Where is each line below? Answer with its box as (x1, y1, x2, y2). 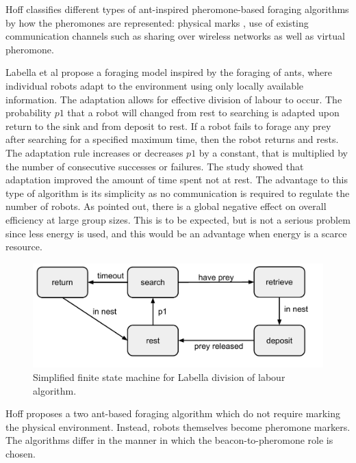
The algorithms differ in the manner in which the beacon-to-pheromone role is (5, 433, 333, 447)
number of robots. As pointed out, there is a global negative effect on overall (5, 199, 327, 213)
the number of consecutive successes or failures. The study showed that (5, 159, 304, 173)
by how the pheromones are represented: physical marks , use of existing (5, 15, 309, 29)
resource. (5, 239, 42, 254)
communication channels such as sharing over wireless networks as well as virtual (5, 29, 345, 43)
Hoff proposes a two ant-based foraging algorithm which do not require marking (5, 406, 340, 421)
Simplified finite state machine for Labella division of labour (33, 370, 285, 384)
